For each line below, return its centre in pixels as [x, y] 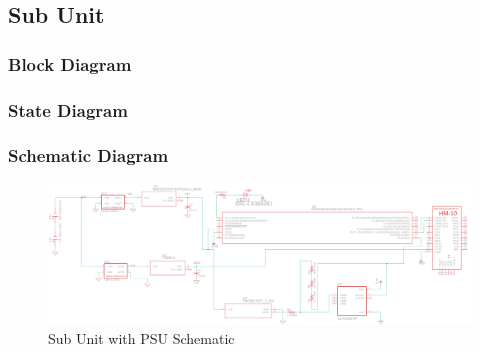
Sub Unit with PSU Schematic [141, 337]
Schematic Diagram [88, 155]
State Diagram [68, 109]
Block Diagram [70, 63]
